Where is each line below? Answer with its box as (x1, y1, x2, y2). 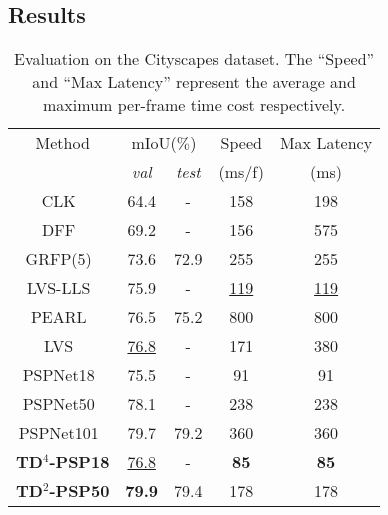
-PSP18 (49, 450, 110, 474)
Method (35, 131, 90, 155)
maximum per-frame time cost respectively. (43, 93, 346, 117)
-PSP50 (49, 479, 110, 503)
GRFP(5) (25, 247, 92, 271)
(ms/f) (218, 160, 264, 184)
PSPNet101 (18, 421, 99, 445)
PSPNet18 (22, 363, 95, 387)
